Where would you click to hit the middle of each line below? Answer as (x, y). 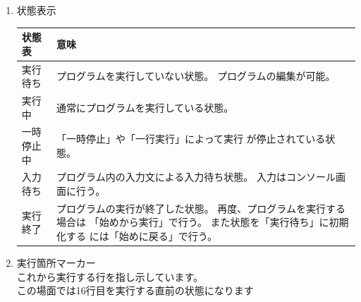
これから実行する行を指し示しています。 (110, 276)
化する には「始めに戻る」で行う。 (137, 236)
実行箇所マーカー (56, 263)
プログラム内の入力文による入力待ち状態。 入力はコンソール (196, 177)
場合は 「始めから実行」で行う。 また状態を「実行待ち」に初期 (203, 222)
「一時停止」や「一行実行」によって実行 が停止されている (191, 139)
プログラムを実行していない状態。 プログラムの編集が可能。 (196, 76)
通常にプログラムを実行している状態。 (145, 107)
